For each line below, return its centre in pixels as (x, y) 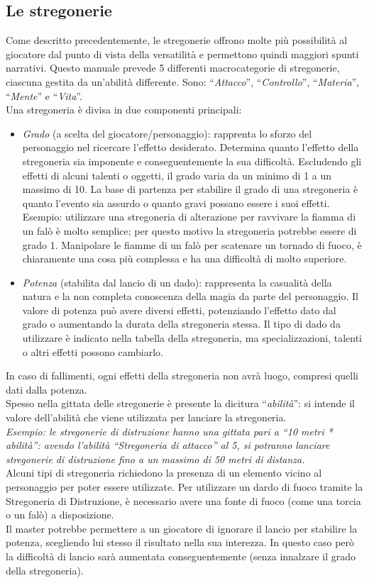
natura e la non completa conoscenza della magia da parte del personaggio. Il (190, 296)
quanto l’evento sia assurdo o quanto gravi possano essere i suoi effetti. (176, 202)
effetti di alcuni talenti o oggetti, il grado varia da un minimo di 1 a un (177, 175)
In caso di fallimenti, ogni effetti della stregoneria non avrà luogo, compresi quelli (182, 376)
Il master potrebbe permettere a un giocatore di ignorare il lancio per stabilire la (182, 528)
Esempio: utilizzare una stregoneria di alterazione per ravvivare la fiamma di (189, 217)
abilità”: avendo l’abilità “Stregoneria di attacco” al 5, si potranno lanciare (168, 445)
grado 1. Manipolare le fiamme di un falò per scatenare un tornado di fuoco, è (192, 244)
